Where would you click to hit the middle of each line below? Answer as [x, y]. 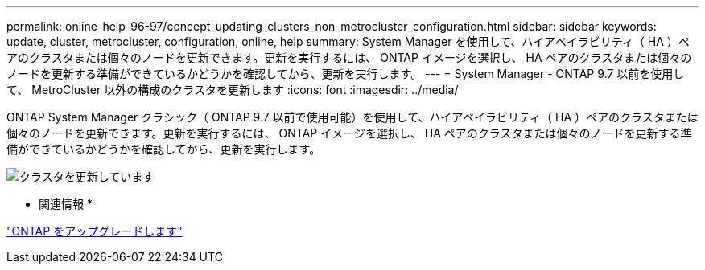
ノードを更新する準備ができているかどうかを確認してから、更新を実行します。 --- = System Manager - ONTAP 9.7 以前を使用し [346, 74]
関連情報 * [66, 204]
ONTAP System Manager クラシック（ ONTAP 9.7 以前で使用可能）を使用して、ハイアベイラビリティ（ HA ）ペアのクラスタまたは [352, 117]
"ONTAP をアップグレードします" [95, 231]
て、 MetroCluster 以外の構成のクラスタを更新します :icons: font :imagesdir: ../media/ [233, 90]
